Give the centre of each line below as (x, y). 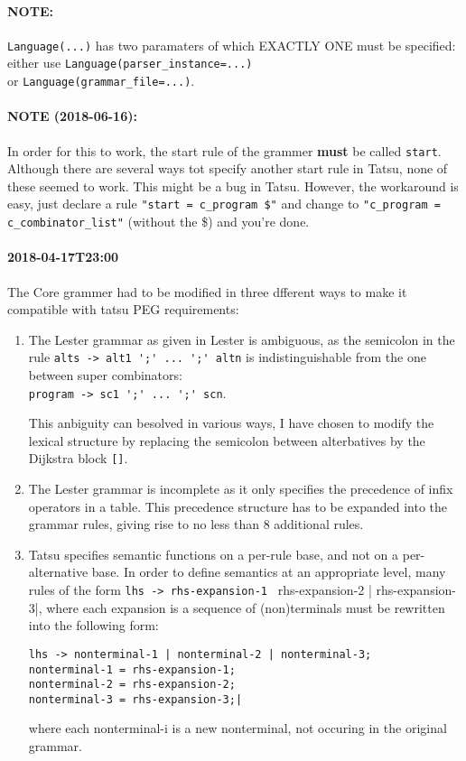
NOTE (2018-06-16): (72, 116)
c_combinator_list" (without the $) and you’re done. (158, 222)
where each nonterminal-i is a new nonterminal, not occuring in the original (238, 728)
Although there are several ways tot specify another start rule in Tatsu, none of (228, 168)
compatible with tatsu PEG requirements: (123, 309)
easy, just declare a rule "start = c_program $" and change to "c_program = (224, 204)
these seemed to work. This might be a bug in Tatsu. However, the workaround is (233, 186)
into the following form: (93, 625)
